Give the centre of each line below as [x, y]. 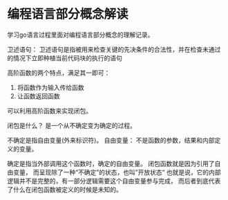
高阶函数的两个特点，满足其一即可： [59, 73]
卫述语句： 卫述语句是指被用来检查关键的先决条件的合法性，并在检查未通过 [114, 49]
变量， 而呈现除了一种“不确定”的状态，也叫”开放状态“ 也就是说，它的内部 [117, 172]
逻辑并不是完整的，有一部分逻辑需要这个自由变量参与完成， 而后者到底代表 [114, 181]
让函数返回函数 [38, 96]
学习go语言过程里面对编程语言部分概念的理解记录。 [80, 35]
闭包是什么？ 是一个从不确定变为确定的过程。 [72, 125]
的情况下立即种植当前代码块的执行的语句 [65, 58]
